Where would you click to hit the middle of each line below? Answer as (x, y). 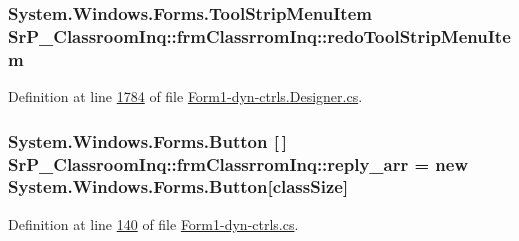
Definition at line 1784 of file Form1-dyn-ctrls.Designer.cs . (185, 96)
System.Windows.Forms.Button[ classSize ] (178, 186)
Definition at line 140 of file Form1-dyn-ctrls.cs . (153, 223)
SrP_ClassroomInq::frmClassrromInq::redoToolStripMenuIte (259, 35)
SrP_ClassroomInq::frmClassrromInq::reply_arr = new (238, 163)
